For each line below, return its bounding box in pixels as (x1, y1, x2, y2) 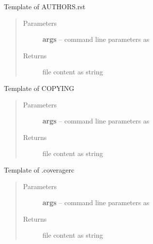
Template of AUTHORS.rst (4, 1, 86, 11)
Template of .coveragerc (4, 164, 75, 174)
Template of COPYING (4, 83, 75, 93)
